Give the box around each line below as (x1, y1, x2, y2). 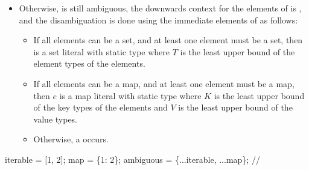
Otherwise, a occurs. (33, 133, 109, 145)
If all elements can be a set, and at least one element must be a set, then (33, 34, 303, 46)
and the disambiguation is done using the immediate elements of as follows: (19, 13, 298, 26)
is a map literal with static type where (59, 89, 202, 102)
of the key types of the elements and (33, 101, 168, 114)
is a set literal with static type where (33, 45, 170, 58)
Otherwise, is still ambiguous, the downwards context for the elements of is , (19, 2, 302, 14)
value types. (33, 112, 78, 125)
